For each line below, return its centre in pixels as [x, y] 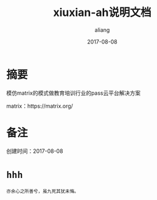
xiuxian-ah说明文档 [102, 13]
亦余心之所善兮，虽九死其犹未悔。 [43, 191]
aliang [102, 30]
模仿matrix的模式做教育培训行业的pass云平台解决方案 [74, 93]
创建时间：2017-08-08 [35, 151]
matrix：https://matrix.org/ [40, 106]
